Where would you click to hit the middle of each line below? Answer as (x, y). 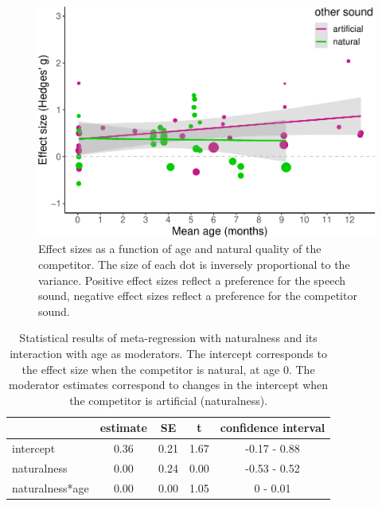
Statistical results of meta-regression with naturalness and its (168, 338)
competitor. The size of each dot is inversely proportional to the (194, 264)
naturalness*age (51, 487)
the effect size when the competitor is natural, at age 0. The (168, 369)
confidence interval (273, 428)
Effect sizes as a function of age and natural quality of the (180, 249)
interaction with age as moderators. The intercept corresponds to (168, 353)
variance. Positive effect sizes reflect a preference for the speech (192, 280)
